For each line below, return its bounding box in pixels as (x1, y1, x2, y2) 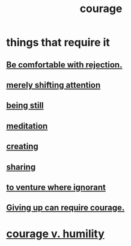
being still (6, 100, 44, 111)
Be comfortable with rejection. (6, 60, 123, 70)
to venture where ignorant (6, 182, 106, 192)
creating (6, 141, 39, 152)
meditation (6, 121, 48, 131)
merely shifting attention (6, 80, 101, 90)
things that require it (6, 35, 110, 49)
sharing (6, 162, 36, 172)
